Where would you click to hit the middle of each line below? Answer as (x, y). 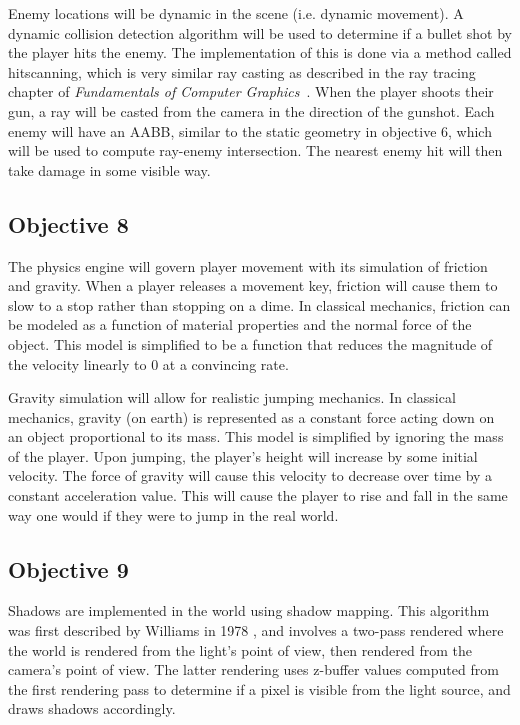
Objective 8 (68, 223)
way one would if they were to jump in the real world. (173, 514)
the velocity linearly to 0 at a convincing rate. (148, 363)
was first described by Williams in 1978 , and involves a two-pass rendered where (256, 630)
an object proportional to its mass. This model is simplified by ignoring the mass (256, 436)
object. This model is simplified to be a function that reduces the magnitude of (250, 343)
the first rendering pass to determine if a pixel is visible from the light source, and (259, 688)
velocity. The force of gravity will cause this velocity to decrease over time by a (250, 475)
